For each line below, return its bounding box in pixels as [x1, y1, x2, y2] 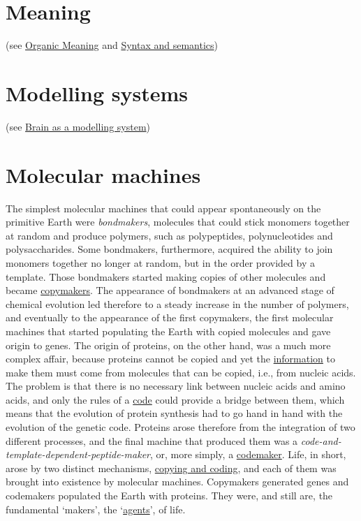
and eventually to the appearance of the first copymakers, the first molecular [6, 310, 334, 325]
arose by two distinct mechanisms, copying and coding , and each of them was [6, 460, 337, 475]
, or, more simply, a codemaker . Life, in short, [149, 447, 346, 462]
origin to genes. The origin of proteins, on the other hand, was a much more [6, 337, 331, 352]
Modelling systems [6, 78, 188, 107]
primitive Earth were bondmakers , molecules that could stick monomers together [6, 214, 350, 229]
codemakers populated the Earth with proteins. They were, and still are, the [6, 488, 333, 503]
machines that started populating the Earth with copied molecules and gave [6, 323, 331, 338]
